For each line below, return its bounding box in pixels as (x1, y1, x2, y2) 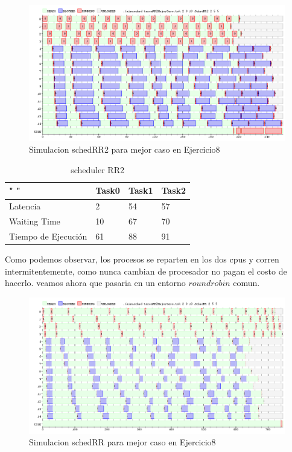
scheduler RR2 (71, 163, 124, 176)
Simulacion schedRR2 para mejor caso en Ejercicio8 (29, 143, 220, 156)
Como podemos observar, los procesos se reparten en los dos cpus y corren (5, 253, 279, 266)
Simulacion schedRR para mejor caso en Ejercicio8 (29, 436, 216, 448)
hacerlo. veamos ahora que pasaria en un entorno (5, 276, 186, 289)
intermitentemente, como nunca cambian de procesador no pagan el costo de (5, 264, 287, 277)
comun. (233, 276, 260, 289)
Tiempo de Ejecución (9, 229, 87, 242)
